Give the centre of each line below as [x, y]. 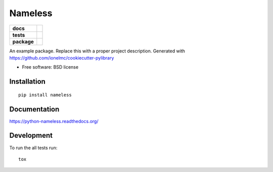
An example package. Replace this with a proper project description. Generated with [97, 51]
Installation [27, 81]
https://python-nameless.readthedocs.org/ [54, 121]
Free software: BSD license [50, 67]
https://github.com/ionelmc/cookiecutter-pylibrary [62, 58]
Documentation [34, 109]
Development [31, 135]
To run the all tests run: [33, 148]
